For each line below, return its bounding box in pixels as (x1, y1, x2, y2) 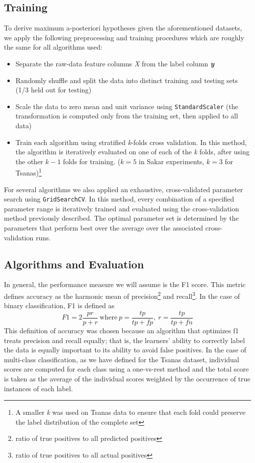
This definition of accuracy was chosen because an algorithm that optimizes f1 (4, 325, 239, 335)
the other (15, 156, 43, 166)
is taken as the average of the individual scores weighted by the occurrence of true (4, 373, 251, 383)
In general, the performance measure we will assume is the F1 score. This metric (4, 279, 246, 289)
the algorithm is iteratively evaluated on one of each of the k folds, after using (15, 146, 250, 157)
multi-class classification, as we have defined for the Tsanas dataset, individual (4, 354, 239, 364)
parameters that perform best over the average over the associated (4, 223, 204, 233)
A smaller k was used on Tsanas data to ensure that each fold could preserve (15, 407, 246, 417)
